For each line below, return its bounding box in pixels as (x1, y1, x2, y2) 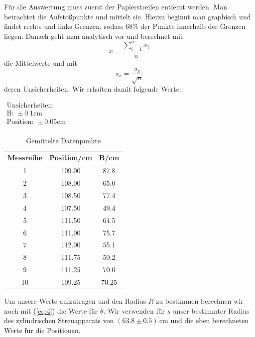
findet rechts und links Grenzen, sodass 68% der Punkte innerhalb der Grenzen (4, 21, 246, 31)
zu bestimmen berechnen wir (156, 295, 244, 306)
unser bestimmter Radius (172, 305, 250, 316)
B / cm (99, 152, 120, 163)
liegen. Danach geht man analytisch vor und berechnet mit (4, 30, 183, 41)
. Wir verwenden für (103, 305, 165, 316)
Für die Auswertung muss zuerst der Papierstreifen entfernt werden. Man (4, 1, 228, 11)
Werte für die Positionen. (4, 325, 81, 335)
